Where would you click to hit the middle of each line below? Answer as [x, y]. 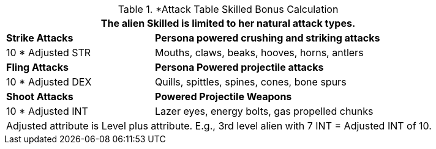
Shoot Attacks [40, 96]
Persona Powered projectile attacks [239, 67]
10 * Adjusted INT [47, 111]
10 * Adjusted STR [49, 53]
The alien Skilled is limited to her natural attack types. [228, 23]
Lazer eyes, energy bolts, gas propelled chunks [264, 111]
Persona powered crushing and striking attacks [267, 38]
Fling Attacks [37, 67]
